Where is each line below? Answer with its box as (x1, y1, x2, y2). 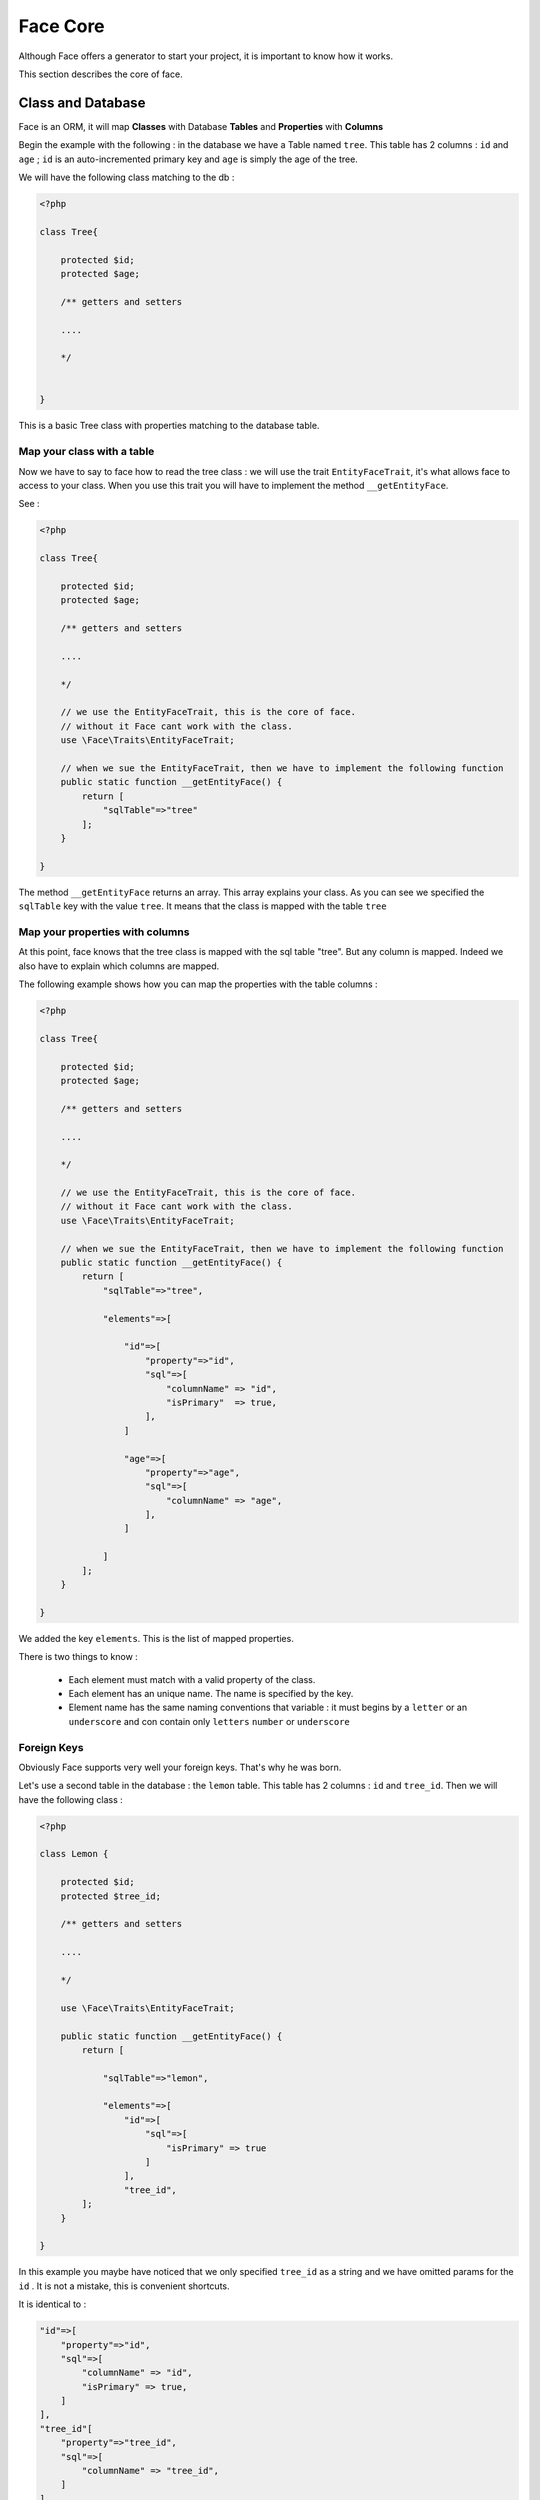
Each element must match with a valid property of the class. (68, 1673, 316, 1685)
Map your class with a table (18, 445, 155, 459)
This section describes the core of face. (18, 68, 184, 80)
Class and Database (18, 94, 146, 111)
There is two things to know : (18, 1651, 139, 1663)
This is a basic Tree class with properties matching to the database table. (18, 420, 320, 432)
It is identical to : (18, 2298, 87, 2310)
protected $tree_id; (60, 1890, 162, 1902)
